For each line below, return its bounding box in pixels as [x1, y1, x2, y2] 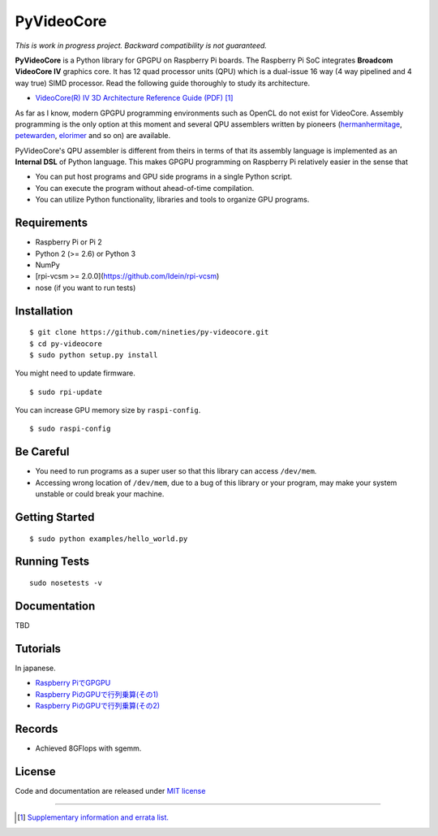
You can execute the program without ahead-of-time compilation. [35, 183, 255, 193]
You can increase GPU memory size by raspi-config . [15, 405, 201, 415]
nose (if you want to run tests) [35, 283, 136, 292]
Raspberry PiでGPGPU [35, 678, 111, 688]
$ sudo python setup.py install [29, 350, 158, 359]
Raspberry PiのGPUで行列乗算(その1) [35, 689, 159, 699]
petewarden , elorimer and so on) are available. [15, 131, 171, 141]
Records [15, 721, 58, 735]
